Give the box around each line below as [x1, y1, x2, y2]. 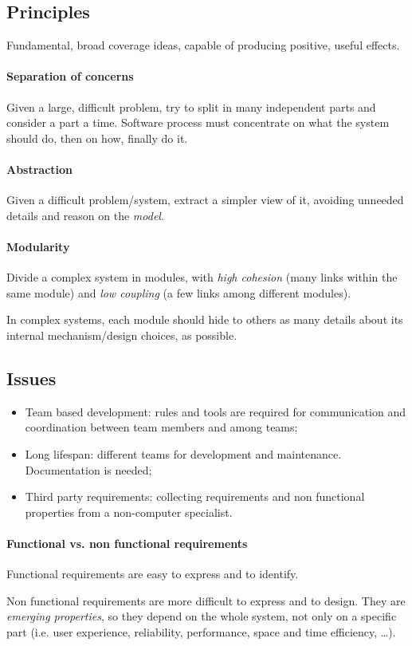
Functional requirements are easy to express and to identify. [6, 565, 299, 582]
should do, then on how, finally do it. [6, 129, 188, 146]
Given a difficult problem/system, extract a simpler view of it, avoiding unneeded [6, 191, 404, 208]
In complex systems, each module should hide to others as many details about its [6, 311, 403, 328]
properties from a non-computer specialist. [25, 503, 233, 520]
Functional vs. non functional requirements [6, 534, 248, 551]
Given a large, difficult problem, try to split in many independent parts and [6, 98, 376, 115]
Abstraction [6, 160, 73, 177]
